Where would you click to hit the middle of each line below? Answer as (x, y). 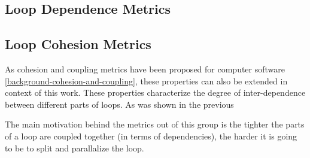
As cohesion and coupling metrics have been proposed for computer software (145, 69)
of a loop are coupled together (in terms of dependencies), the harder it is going (151, 136)
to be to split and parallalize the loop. (75, 148)
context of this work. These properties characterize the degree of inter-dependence (155, 92)
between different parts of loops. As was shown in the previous (119, 104)
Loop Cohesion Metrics (78, 44)
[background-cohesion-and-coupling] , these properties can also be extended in (146, 80)
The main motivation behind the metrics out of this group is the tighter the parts (155, 124)
